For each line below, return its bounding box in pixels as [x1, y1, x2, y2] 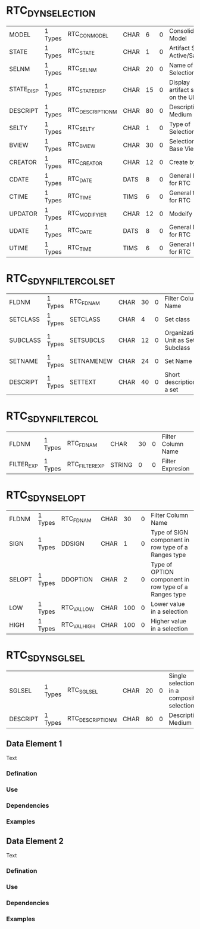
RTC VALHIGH [61, 620, 95, 630]
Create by [168, 158, 196, 166]
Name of [168, 61, 193, 69]
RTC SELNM [67, 64, 97, 73]
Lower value [151, 600, 186, 608]
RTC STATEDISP [67, 85, 106, 94]
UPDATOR [9, 210, 37, 218]
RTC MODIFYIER [67, 208, 107, 219]
